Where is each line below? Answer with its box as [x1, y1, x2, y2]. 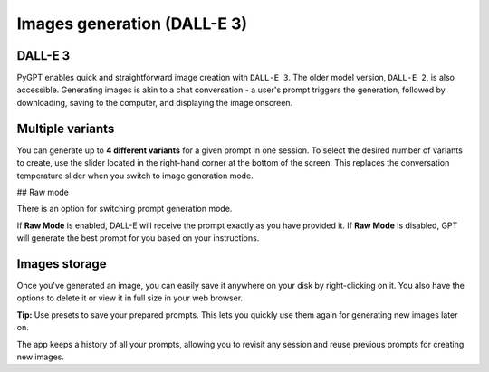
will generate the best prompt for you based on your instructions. [16, 233, 260, 243]
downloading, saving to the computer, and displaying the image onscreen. [16, 97, 293, 108]
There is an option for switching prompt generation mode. [16, 204, 233, 215]
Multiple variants [16, 120, 115, 136]
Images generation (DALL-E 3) [16, 14, 248, 33]
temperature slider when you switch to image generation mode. [16, 170, 254, 181]
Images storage [16, 256, 108, 272]
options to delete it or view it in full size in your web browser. [16, 292, 244, 303]
